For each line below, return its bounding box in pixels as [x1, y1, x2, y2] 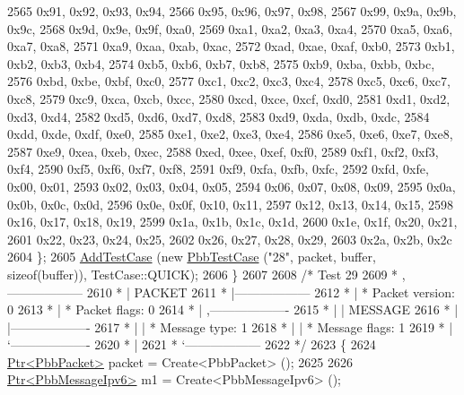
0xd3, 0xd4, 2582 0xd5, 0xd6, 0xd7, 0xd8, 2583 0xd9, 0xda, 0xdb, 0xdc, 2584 [7, 107, 430, 125]
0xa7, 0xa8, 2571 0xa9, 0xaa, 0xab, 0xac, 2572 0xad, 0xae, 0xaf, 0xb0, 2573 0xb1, [7, 37, 455, 56]
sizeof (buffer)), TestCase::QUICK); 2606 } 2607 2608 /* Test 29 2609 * [7, 264, 398, 283]
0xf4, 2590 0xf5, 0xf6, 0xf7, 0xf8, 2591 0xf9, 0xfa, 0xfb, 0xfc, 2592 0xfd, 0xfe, [7, 159, 429, 178]
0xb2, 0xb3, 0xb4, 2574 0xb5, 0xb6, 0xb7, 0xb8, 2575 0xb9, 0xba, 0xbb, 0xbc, [7, 54, 435, 73]
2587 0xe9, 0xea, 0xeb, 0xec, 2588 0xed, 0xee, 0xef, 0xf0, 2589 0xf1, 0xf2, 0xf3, [7, 142, 439, 160]
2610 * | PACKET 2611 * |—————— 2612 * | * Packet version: [86, 282, 455, 301]
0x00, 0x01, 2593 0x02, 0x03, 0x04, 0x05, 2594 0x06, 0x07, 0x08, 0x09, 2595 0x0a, [7, 176, 456, 195]
